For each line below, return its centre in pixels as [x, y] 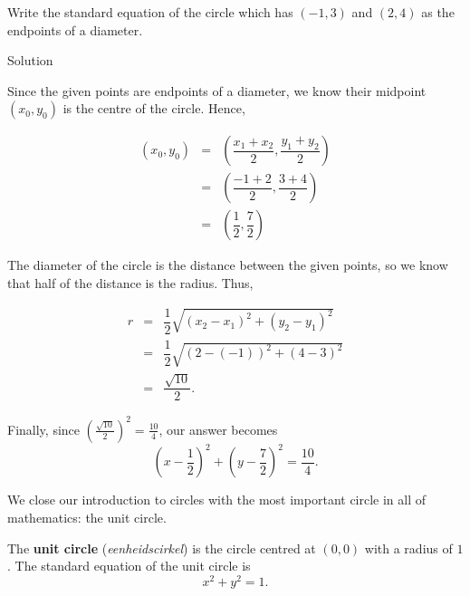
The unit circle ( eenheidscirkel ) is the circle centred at [162, 548]
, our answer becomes [218, 429]
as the [438, 12]
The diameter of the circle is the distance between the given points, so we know [228, 265]
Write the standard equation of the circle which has [150, 12]
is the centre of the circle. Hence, [154, 108]
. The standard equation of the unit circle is [129, 566]
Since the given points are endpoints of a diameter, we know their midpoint [217, 90]
